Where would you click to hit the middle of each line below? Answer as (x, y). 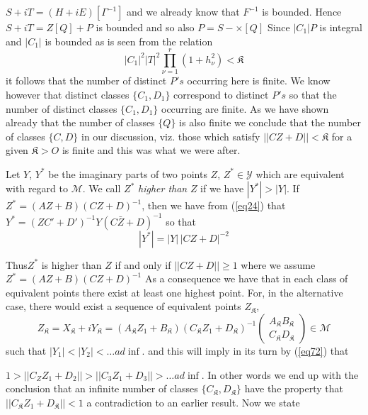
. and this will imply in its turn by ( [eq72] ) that (245, 350)
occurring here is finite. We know (259, 81)
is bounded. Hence (302, 11)
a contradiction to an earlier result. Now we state (193, 402)
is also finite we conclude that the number (270, 122)
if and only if (143, 264)
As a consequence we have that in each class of (246, 278)
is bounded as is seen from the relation (129, 41)
